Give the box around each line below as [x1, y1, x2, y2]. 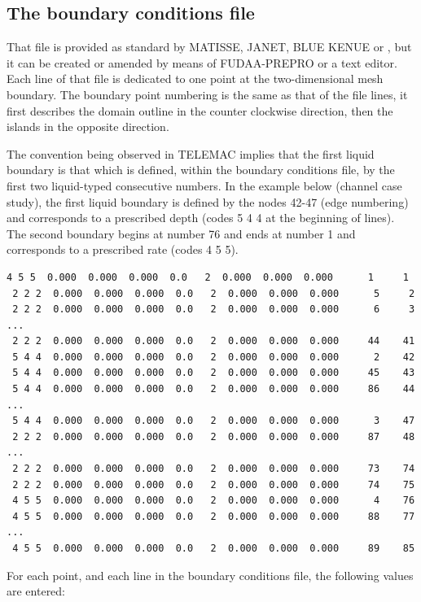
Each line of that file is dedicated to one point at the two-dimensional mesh [7, 70, 384, 87]
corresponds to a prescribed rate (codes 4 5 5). [7, 241, 239, 258]
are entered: [7, 582, 66, 600]
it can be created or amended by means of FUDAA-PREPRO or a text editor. [7, 54, 397, 71]
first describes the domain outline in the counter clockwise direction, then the [7, 102, 393, 119]
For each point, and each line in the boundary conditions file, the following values [7, 566, 414, 583]
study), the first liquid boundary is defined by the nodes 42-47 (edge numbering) [7, 193, 409, 210]
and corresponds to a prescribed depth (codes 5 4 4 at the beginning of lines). [7, 209, 395, 226]
